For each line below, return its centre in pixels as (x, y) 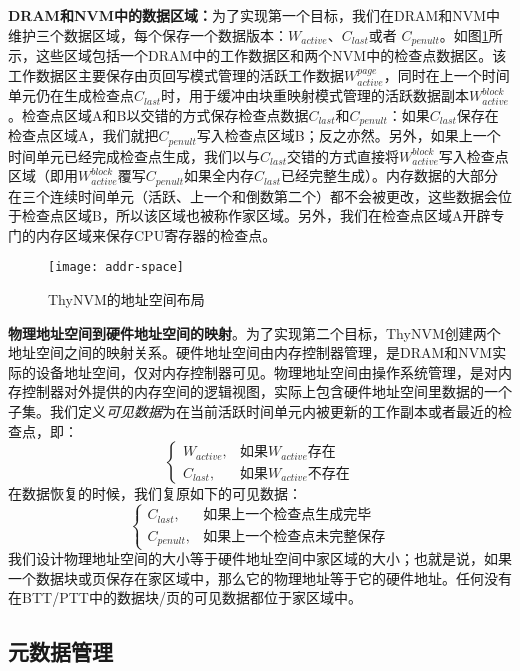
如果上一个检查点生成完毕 (287, 515)
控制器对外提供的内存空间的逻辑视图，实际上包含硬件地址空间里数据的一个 (266, 391)
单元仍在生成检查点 (71, 95)
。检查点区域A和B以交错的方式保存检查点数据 (158, 114)
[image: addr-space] (116, 267)
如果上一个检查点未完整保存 (294, 536)
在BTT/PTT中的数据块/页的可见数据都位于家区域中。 (185, 597)
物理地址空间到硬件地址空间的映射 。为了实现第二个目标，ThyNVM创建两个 (254, 332)
